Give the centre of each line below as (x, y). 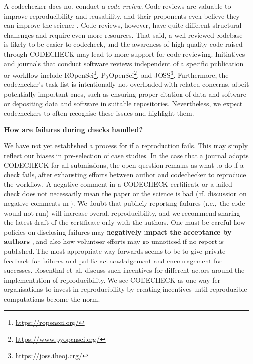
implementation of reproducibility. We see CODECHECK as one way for (112, 279)
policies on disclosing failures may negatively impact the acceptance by (118, 232)
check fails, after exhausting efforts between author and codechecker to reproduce (125, 174)
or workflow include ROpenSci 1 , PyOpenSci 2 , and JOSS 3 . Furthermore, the (116, 74)
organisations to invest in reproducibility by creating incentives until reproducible (126, 289)
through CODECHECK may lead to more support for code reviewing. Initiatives (125, 53)
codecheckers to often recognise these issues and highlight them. (99, 113)
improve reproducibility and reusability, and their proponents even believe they (122, 15)
